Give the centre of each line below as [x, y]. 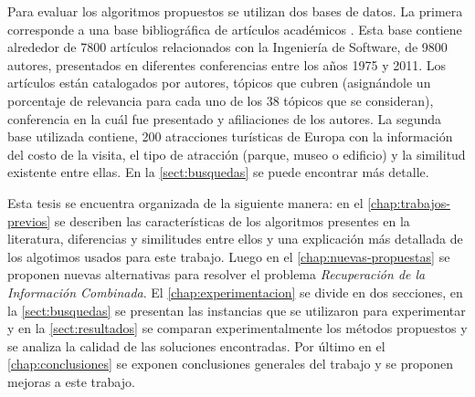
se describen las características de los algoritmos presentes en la [232, 220]
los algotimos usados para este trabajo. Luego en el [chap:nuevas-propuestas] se [229, 256]
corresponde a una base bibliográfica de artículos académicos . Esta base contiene [235, 29]
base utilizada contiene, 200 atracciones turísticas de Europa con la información [230, 136]
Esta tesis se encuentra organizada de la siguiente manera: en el [185, 202]
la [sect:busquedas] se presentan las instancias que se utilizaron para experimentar [237, 310]
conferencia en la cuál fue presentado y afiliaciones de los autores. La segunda [225, 118]
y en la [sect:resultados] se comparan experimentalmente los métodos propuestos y [237, 328]
